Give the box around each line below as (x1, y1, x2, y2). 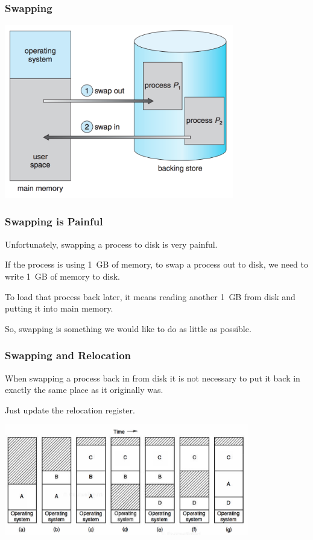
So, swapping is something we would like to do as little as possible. (5, 322, 251, 334)
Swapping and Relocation (5, 348, 131, 363)
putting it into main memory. (5, 302, 113, 315)
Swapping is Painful (5, 214, 103, 229)
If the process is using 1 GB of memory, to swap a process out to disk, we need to (5, 258, 309, 271)
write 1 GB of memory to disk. (5, 269, 120, 282)
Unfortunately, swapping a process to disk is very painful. (5, 237, 218, 250)
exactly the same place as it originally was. (5, 383, 163, 396)
